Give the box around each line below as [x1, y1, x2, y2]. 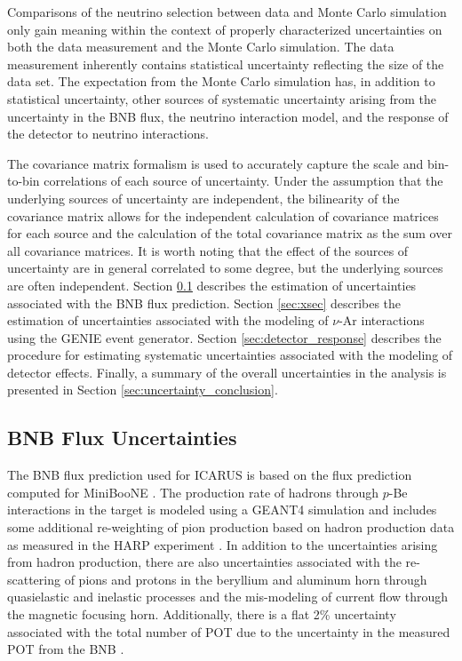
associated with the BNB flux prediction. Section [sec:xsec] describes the [7, 293, 402, 312]
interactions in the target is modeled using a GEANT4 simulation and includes [7, 500, 437, 519]
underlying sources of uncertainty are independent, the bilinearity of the [7, 188, 400, 207]
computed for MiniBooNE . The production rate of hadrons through [7, 482, 379, 501]
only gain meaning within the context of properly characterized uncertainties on [7, 20, 442, 38]
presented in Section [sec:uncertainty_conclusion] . [7, 380, 278, 399]
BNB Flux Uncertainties [7, 424, 237, 451]
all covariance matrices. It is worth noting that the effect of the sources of [7, 241, 409, 259]
